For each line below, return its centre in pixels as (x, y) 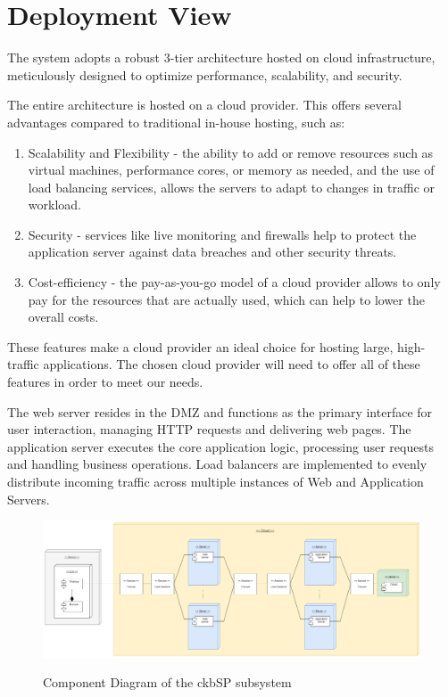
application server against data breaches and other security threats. (212, 252)
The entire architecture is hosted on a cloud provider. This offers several (205, 105)
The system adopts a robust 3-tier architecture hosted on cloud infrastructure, (221, 57)
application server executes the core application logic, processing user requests (220, 446)
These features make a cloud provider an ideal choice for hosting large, (200, 346)
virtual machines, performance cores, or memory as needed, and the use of (231, 170)
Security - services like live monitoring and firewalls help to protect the (222, 234)
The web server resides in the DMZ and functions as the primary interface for (220, 411)
